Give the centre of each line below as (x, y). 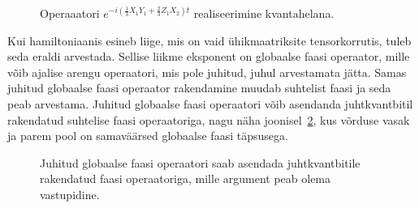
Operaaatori (70, 13)
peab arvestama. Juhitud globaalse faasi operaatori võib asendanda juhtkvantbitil (210, 103)
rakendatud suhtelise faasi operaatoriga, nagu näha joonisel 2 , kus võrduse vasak (209, 119)
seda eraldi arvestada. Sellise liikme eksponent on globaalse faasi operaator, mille (209, 56)
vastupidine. (70, 194)
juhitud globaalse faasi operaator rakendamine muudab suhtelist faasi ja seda (199, 88)
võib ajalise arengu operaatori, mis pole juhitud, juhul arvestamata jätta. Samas (207, 72)
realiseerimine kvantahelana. (264, 13)
